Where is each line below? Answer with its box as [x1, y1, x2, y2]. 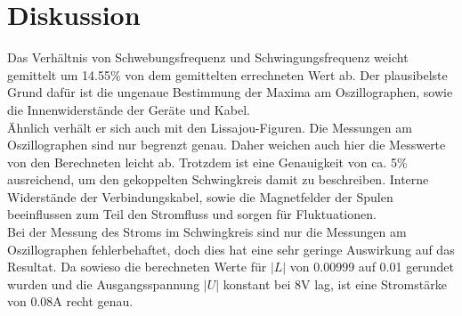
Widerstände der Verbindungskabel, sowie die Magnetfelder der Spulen [7, 187, 393, 206]
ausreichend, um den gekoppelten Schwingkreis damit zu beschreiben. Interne [7, 170, 429, 189]
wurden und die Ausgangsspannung [7, 274, 200, 293]
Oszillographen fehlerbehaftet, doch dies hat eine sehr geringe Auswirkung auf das [7, 239, 455, 258]
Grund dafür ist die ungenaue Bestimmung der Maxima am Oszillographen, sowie [7, 83, 453, 101]
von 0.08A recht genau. [7, 292, 134, 311]
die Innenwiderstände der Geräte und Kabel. [7, 100, 250, 118]
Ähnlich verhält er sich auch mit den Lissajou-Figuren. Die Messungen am [7, 117, 412, 136]
